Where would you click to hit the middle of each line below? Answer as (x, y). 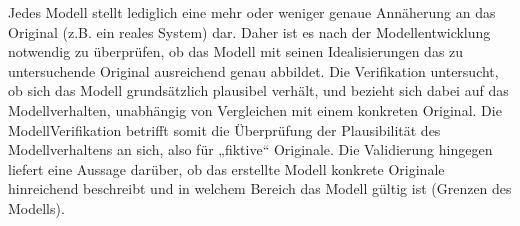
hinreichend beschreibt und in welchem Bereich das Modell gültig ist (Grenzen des (260, 188)
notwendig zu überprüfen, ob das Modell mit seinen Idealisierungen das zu (236, 51)
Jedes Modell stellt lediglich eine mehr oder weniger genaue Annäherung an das (252, 12)
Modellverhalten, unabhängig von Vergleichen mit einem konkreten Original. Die (255, 109)
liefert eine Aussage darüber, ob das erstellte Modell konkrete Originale (226, 168)
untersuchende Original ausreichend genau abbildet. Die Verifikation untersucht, (253, 70)
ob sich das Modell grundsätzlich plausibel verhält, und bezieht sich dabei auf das (258, 90)
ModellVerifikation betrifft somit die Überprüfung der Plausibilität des (224, 129)
